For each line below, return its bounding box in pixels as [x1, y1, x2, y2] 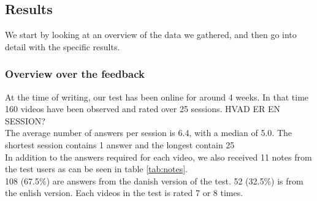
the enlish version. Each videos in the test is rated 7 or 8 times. [5, 186, 243, 199]
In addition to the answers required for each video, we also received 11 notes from [5, 150, 312, 163]
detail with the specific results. [5, 40, 120, 53]
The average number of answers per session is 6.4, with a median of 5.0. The [5, 126, 292, 139]
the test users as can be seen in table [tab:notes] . [5, 162, 188, 175]
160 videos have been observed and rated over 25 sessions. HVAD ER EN [5, 102, 280, 115]
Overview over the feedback [5, 66, 145, 82]
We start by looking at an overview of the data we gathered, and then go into [5, 28, 297, 41]
